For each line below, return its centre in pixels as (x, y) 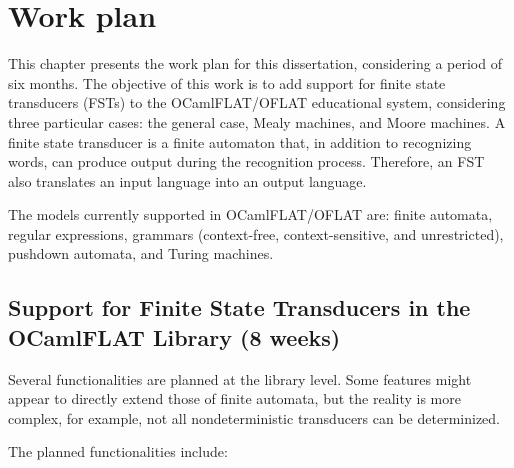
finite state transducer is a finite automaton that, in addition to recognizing (240, 141)
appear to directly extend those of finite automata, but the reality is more (234, 398)
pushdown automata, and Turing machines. (141, 253)
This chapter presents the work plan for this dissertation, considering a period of (255, 63)
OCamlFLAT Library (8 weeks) (174, 336)
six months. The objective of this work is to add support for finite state (227, 82)
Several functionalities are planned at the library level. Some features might (240, 378)
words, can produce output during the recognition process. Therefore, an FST (246, 161)
